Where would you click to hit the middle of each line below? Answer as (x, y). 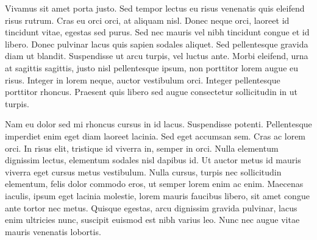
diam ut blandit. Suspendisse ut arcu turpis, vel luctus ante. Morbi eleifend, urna (157, 56)
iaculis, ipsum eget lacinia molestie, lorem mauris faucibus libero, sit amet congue (157, 195)
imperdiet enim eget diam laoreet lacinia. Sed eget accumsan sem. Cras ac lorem (155, 136)
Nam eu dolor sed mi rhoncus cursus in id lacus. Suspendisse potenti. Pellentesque (158, 124)
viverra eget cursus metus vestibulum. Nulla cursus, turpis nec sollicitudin (143, 171)
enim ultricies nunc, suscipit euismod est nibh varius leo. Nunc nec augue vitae (152, 220)
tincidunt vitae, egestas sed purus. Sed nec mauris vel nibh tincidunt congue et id (157, 32)
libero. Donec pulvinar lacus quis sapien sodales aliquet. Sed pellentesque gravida (157, 44)
